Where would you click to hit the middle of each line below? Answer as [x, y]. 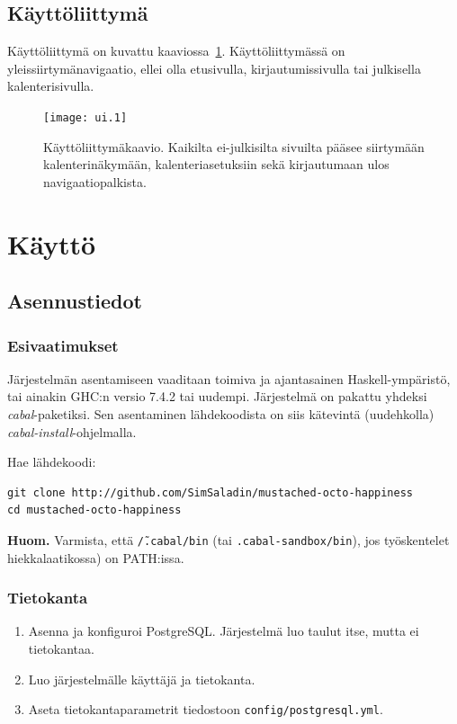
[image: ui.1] [85, 117]
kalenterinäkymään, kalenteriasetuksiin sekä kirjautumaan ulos [216, 164]
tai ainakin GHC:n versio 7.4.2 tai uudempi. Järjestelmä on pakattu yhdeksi [217, 396]
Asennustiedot [75, 301]
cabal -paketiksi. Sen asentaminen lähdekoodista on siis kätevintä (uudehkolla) [221, 413]
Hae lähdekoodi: [52, 462]
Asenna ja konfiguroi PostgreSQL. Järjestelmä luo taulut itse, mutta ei [224, 631]
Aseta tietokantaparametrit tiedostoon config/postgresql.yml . [206, 709]
